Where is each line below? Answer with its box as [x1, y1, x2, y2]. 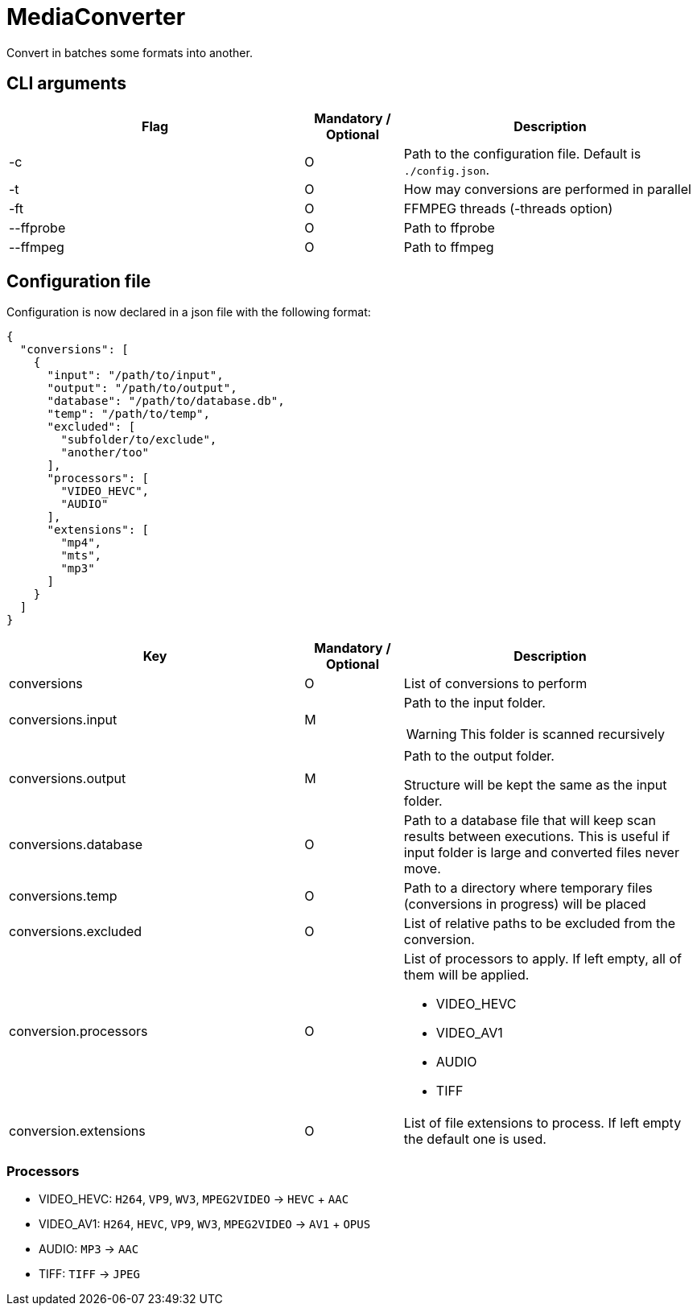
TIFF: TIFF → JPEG [39, 1267, 140, 1281]
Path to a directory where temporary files [403, 880, 653, 897]
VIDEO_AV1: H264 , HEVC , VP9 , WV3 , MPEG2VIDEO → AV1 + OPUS [39, 1217, 371, 1232]
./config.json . [403, 161, 490, 178]
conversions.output [9, 770, 126, 787]
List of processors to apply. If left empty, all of [403, 951, 682, 967]
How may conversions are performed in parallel [403, 180, 691, 197]
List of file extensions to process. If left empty [403, 1115, 682, 1132]
